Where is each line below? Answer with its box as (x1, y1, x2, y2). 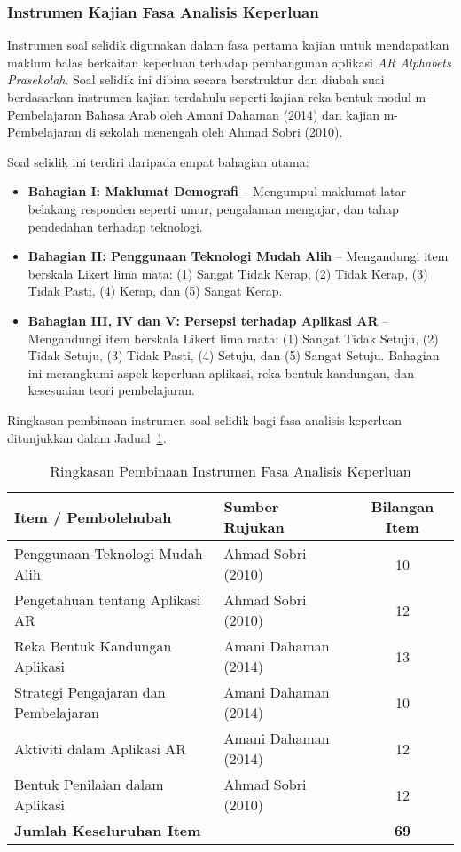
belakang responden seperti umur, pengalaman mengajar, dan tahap (27, 199, 399, 217)
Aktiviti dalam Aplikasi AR (14, 738, 187, 759)
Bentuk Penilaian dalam (14, 774, 164, 795)
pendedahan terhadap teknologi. (27, 217, 203, 235)
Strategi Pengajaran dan (14, 682, 166, 703)
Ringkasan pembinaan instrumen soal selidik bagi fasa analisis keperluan (7, 410, 402, 429)
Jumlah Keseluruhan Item (14, 820, 201, 841)
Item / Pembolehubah (14, 506, 172, 527)
